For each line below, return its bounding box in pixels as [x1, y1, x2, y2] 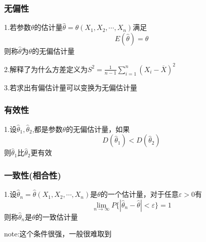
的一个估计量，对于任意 [100, 189, 179, 199]
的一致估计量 [35, 211, 78, 222]
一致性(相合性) [4, 168, 61, 181]
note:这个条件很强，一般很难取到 [4, 228, 112, 239]
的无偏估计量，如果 [66, 123, 130, 134]
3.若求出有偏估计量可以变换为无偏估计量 [4, 82, 137, 92]
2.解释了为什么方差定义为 [4, 63, 88, 74]
